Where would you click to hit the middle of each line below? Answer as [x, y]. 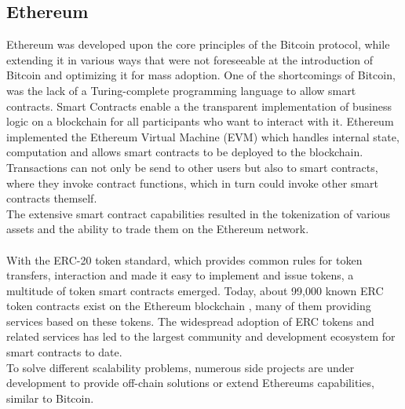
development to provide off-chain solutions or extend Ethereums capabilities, [190, 383]
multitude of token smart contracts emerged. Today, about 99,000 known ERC [195, 290]
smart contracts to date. [64, 352]
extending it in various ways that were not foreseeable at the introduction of [190, 59]
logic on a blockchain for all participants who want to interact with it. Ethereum [200, 121]
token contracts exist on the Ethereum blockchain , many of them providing [189, 306]
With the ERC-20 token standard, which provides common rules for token [184, 259]
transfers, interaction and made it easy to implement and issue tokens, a [180, 275]
